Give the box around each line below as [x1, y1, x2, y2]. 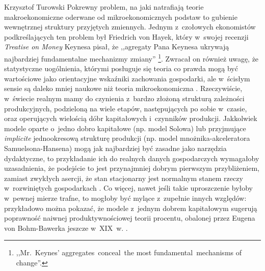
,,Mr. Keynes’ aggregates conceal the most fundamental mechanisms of [16, 247, 242, 258]
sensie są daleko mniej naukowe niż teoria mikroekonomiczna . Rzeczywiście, [4, 83, 243, 94]
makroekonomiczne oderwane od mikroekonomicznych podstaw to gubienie [4, 11, 237, 22]
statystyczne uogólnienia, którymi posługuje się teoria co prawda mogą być [4, 63, 238, 74]
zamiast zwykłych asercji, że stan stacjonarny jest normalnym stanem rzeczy [4, 172, 243, 183]
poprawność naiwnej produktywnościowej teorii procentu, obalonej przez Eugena [4, 213, 255, 223]
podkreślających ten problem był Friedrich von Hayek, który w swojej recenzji [4, 31, 249, 42]
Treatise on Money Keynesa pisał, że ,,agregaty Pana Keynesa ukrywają [4, 41, 229, 52]
